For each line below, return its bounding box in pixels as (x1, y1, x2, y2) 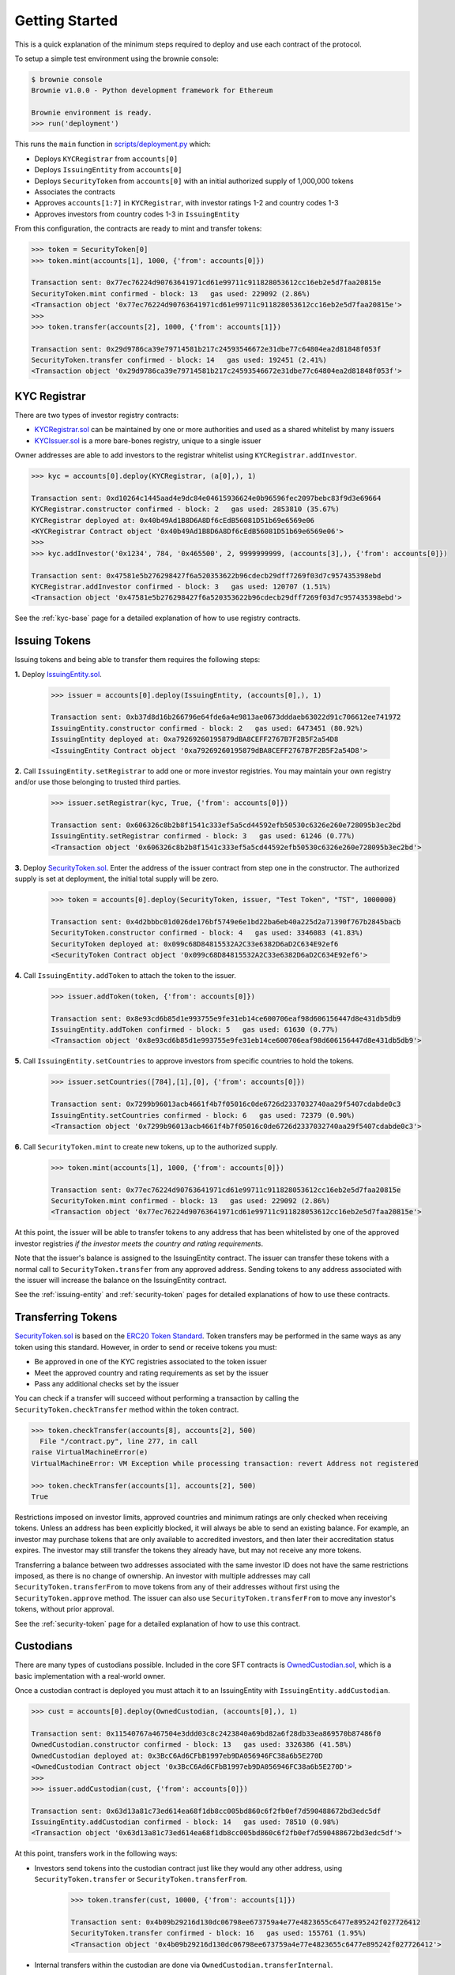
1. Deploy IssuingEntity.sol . (14, 669, 102, 679)
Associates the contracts (34, 187, 116, 197)
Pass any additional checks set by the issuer (34, 1379, 179, 1388)
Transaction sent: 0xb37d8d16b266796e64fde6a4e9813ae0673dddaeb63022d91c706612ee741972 (51, 713, 401, 722)
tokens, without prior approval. (14, 1604, 115, 1614)
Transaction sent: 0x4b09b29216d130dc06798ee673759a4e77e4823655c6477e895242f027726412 (70, 1918, 421, 1927)
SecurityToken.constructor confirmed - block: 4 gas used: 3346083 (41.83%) (51, 928, 363, 938)
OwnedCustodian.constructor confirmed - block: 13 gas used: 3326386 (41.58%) (31, 1740, 352, 1749)
